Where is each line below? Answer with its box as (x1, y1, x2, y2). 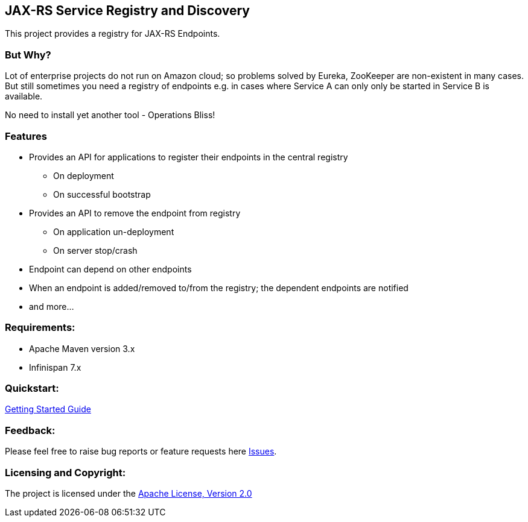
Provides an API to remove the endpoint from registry (29, 207, 241, 218)
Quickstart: (5, 382, 59, 395)
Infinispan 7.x (29, 362, 81, 373)
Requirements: (5, 321, 75, 334)
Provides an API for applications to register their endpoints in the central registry (29, 151, 348, 162)
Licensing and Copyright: (5, 466, 126, 479)
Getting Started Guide (5, 404, 91, 415)
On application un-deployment (53, 226, 174, 237)
